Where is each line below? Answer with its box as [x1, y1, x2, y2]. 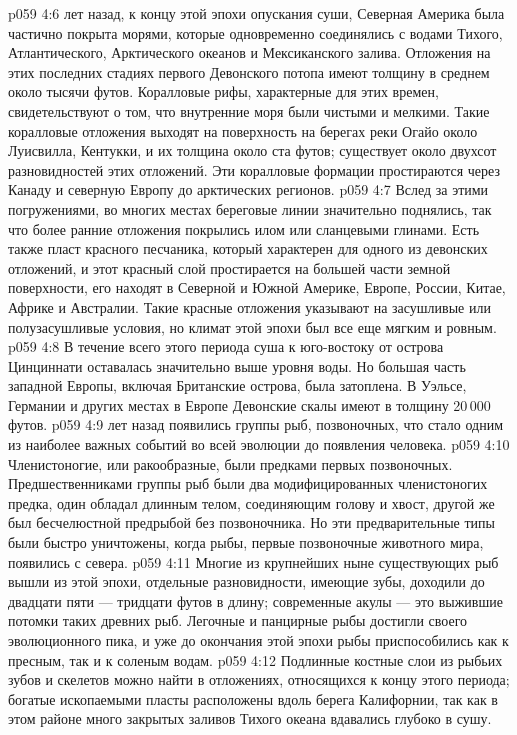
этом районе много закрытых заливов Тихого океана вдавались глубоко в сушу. [8, 708, 492, 729]
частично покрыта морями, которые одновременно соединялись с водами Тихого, [8, 22, 503, 43]
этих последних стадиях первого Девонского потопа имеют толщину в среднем [8, 61, 490, 82]
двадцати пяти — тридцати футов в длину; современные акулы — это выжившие [8, 590, 503, 611]
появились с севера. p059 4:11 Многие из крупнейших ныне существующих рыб [8, 551, 499, 572]
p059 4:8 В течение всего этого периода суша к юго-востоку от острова [8, 336, 444, 357]
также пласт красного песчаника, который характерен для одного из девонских [8, 238, 488, 259]
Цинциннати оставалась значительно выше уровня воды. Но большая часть [8, 355, 466, 376]
